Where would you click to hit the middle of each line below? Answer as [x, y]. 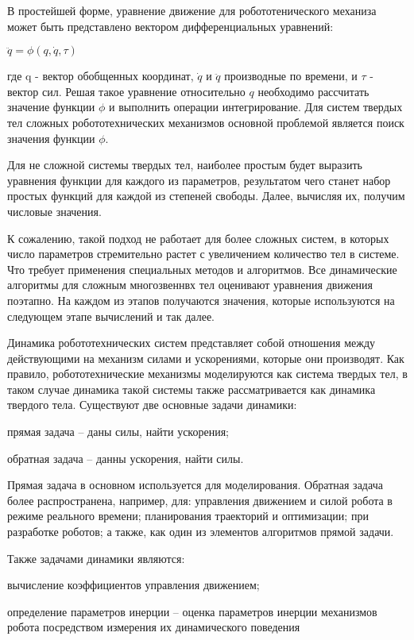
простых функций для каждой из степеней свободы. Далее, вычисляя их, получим [206, 196]
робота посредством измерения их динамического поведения [154, 627]
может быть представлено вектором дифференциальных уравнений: [170, 26]
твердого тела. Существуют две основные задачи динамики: [152, 405]
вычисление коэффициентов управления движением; [133, 585]
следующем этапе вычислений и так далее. [111, 316]
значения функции [51, 138]
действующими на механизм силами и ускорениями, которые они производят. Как [206, 358]
